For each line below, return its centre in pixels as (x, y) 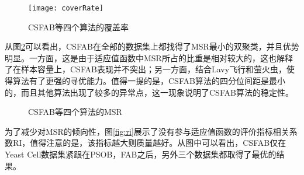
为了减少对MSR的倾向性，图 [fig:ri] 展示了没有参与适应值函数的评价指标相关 (147, 131)
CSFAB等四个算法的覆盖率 (78, 27)
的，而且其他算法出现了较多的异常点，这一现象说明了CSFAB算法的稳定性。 (149, 92)
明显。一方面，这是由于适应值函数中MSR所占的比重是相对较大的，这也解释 (149, 57)
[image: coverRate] (66, 8)
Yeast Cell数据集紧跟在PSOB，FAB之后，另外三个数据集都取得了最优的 (141, 154)
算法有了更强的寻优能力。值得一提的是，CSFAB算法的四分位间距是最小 (149, 81)
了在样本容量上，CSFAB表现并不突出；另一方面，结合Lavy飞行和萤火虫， (146, 69)
